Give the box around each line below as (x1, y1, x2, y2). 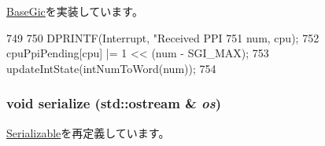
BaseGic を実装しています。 (6, 3, 143, 19)
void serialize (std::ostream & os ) (6, 93, 222, 113)
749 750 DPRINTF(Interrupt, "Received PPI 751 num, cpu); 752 (6, 29, 319, 46)
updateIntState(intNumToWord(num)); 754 (6, 60, 216, 76)
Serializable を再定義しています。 (6, 124, 170, 141)
